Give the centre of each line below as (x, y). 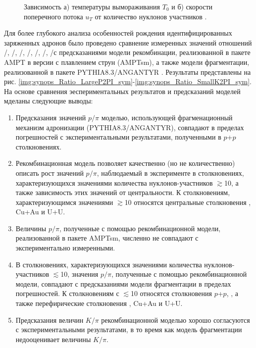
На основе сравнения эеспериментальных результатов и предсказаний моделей (122, 91)
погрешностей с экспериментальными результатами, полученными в (118, 137)
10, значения (79, 274)
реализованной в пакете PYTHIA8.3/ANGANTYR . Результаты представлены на (128, 72)
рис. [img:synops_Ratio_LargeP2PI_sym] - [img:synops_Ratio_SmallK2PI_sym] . (128, 81)
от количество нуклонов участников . (151, 16)
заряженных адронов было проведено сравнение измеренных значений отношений (128, 42)
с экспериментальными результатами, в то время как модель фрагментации (129, 329)
